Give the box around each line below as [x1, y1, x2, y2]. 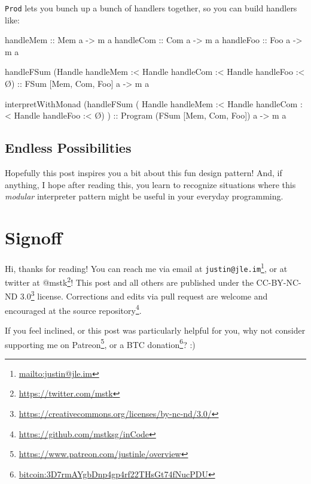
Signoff [5, 225, 62, 249]
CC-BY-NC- [256, 276, 301, 288]
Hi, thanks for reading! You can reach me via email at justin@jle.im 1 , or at [5, 260, 288, 274]
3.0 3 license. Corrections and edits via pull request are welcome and [20, 288, 268, 302]
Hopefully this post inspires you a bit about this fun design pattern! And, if [5, 167, 282, 179]
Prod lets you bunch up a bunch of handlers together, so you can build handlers [5, 2, 297, 14]
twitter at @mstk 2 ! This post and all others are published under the [5, 274, 254, 288]
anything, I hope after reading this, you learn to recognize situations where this [5, 178, 296, 190]
